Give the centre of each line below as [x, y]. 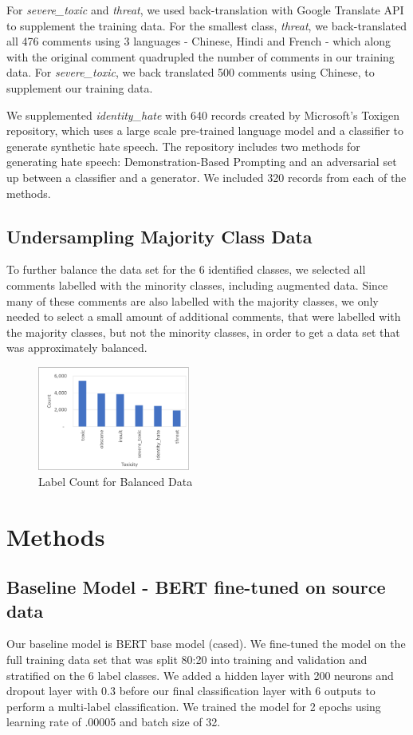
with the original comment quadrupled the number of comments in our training [201, 56]
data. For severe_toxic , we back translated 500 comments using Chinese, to [191, 72]
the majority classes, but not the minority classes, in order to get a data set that [203, 332]
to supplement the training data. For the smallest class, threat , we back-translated [206, 25]
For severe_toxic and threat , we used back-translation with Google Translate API [205, 10]
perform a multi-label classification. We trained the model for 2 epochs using [194, 706]
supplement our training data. [80, 87]
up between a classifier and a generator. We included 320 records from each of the [206, 177]
